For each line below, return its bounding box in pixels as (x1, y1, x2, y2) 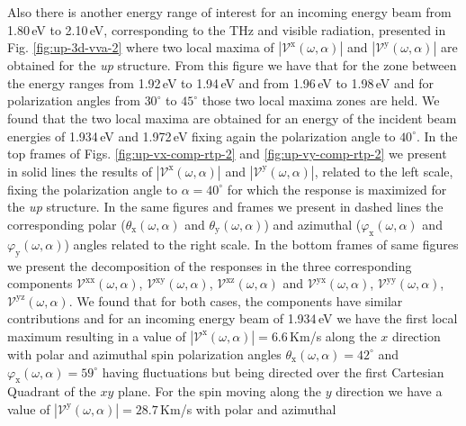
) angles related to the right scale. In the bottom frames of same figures (64, 234, 459, 253)
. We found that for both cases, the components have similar (68, 291, 403, 310)
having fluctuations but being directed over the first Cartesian (102, 362, 444, 381)
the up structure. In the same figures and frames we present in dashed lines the (7, 197, 444, 216)
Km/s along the (290, 326, 377, 345)
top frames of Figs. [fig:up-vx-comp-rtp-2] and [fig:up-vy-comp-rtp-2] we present (7, 144, 447, 163)
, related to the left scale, (314, 161, 453, 180)
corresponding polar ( (7, 214, 126, 233)
